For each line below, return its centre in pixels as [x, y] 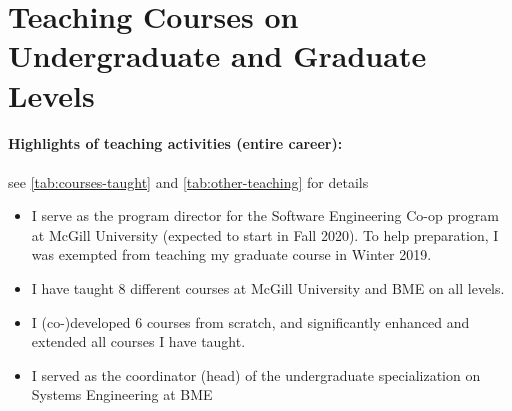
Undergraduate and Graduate [217, 55]
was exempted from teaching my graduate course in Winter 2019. [231, 254]
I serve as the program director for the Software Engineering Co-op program [265, 215]
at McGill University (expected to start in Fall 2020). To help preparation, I [265, 234]
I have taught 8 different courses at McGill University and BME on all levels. [268, 287]
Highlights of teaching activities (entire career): [175, 143]
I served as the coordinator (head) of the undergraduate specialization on [256, 374]
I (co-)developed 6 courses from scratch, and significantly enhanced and [250, 321]
